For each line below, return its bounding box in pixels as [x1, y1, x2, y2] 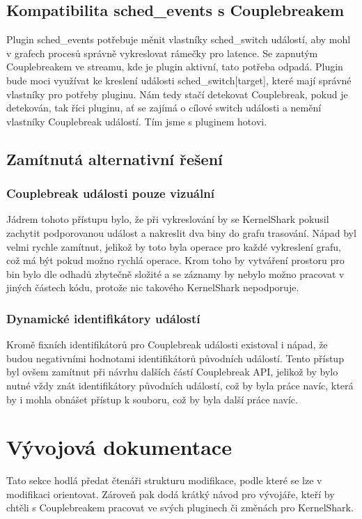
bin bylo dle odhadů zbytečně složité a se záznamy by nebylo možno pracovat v [6, 266, 345, 281]
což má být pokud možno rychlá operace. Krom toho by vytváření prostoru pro [6, 253, 345, 268]
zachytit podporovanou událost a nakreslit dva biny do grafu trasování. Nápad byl [6, 225, 356, 240]
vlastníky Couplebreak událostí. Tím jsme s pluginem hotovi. [6, 114, 267, 128]
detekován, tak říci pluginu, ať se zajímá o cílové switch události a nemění [6, 100, 322, 115]
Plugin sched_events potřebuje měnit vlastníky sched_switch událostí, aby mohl [6, 32, 351, 47]
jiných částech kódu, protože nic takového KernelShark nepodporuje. [6, 280, 299, 295]
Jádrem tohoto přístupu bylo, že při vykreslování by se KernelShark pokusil [6, 212, 329, 226]
